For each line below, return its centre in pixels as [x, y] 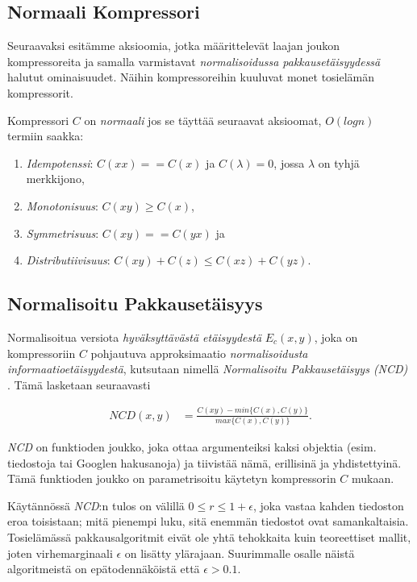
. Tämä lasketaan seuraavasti [79, 384]
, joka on [336, 337]
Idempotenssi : [60, 162]
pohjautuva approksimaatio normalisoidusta [199, 353]
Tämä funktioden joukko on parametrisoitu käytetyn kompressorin [172, 478]
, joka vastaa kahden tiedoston [328, 505]
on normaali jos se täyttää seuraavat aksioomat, [203, 120]
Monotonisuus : [62, 205]
